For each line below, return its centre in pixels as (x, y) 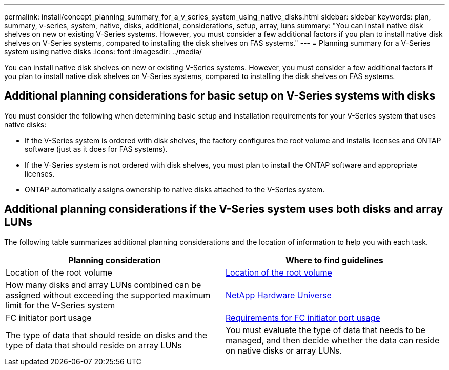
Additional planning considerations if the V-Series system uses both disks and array (224, 209)
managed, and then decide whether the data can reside (333, 340)
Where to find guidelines (334, 260)
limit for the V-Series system (60, 305)
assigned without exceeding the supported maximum (108, 295)
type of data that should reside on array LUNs (94, 345)
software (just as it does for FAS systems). (96, 149)
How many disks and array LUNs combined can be (104, 285)
